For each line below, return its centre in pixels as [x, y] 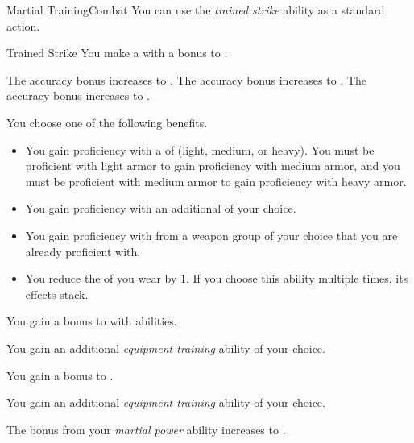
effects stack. [57, 294]
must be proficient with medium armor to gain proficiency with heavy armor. [216, 181]
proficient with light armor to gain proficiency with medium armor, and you [213, 166]
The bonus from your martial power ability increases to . [146, 429]
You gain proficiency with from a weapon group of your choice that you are [211, 235]
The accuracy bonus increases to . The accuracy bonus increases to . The [186, 79]
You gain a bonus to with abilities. [92, 321]
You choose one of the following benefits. [107, 122]
